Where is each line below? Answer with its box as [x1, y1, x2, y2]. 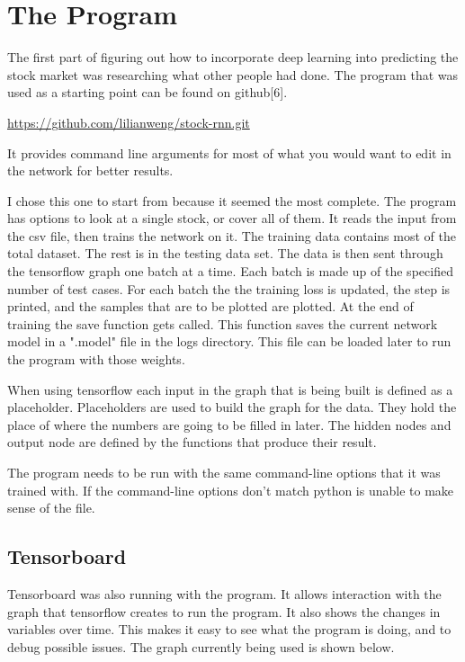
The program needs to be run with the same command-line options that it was [7, 463, 441, 481]
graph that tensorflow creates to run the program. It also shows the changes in [7, 602, 441, 621]
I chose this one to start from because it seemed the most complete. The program [7, 191, 457, 210]
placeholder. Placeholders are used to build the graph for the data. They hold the [7, 398, 457, 416]
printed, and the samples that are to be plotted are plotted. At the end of [7, 297, 414, 316]
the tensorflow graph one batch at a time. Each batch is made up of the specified [7, 262, 453, 281]
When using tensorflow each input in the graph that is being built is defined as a [7, 380, 453, 398]
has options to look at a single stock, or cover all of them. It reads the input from [7, 209, 457, 228]
